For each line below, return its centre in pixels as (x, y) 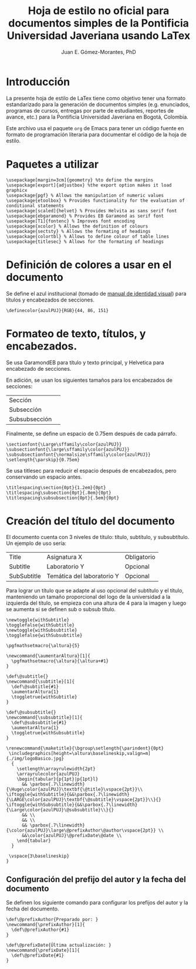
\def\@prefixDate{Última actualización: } (59, 946)
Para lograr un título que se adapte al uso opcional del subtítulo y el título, (95, 591)
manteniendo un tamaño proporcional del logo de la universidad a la (88, 597)
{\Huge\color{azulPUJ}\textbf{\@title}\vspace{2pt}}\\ (75, 790)
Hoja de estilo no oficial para (99, 11)
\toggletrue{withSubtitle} (44, 697)
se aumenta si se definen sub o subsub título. (61, 609)
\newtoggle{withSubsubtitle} (42, 631)
